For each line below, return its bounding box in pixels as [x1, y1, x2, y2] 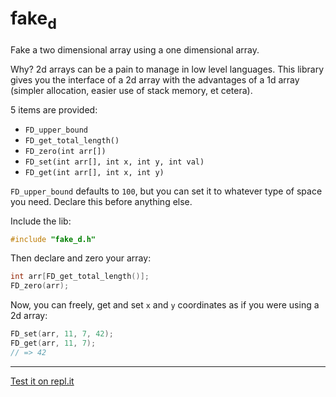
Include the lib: [10, 215, 72, 227]
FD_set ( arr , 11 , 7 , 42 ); [10, 329, 114, 339]
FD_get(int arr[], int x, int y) [24, 167, 165, 177]
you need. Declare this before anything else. [10, 195, 193, 207]
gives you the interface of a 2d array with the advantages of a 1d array [10, 73, 300, 86]
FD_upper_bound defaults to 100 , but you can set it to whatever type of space [10, 185, 323, 197]
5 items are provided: [10, 103, 98, 116]
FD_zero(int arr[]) [24, 146, 107, 156]
